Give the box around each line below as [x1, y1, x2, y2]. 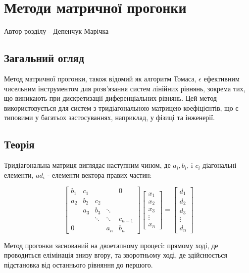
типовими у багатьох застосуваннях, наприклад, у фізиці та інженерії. [4, 112, 215, 123]
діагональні [202, 160, 237, 170]
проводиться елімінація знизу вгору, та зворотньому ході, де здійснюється [4, 250, 227, 260]
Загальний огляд [4, 50, 84, 66]
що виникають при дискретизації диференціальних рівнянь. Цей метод [4, 93, 217, 103]
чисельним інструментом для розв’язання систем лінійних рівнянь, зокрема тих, [4, 83, 246, 93]
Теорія [4, 136, 35, 152]
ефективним [203, 73, 240, 83]
